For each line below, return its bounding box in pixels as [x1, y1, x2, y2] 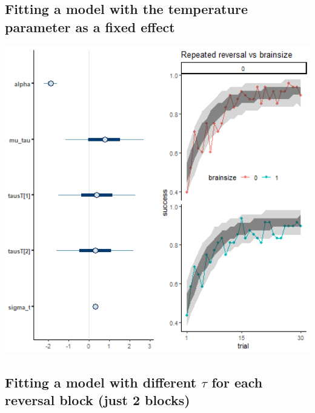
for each [211, 372, 263, 391]
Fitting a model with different [5, 372, 197, 391]
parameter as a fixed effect [5, 17, 175, 36]
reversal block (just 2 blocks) [5, 390, 190, 409]
